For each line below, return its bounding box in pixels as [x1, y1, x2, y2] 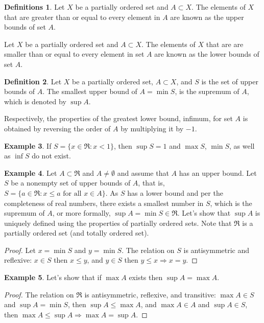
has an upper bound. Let [179, 167, 257, 178]
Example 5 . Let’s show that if [4, 272, 102, 283]
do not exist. [32, 150, 71, 161]
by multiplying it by [121, 123, 184, 133]
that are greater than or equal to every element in [4, 11, 160, 22]
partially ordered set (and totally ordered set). [4, 227, 149, 238]
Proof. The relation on [4, 289, 74, 299]
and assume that [117, 167, 169, 178]
